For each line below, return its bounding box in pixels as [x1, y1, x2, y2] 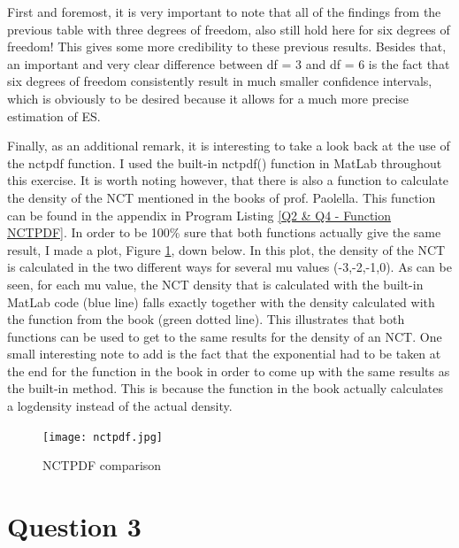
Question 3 [7, 508, 142, 544]
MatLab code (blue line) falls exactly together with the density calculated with [7, 292, 435, 311]
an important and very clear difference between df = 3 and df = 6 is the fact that [7, 54, 450, 73]
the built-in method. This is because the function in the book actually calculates [7, 379, 444, 397]
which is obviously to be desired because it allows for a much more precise [7, 89, 409, 107]
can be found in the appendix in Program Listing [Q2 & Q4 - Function [7, 205, 392, 224]
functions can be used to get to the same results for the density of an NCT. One [7, 327, 442, 345]
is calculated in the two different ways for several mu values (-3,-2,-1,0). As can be [7, 258, 452, 276]
